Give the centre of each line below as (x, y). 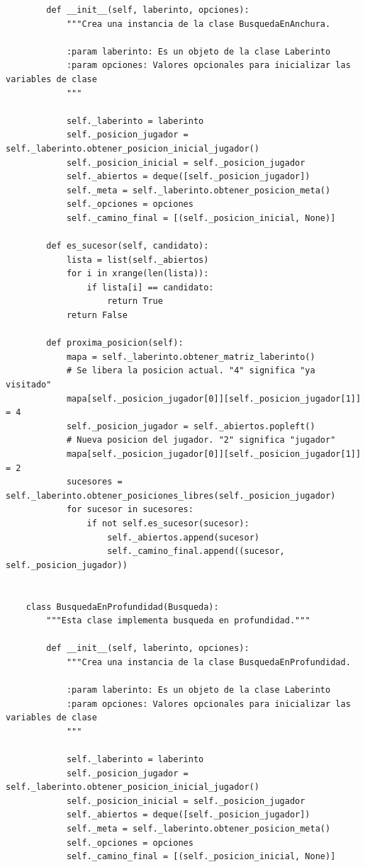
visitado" (29, 385)
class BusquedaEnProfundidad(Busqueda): (122, 607)
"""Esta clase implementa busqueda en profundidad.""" (178, 621)
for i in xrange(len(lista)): (137, 274)
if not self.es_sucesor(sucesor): (168, 523)
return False (97, 316)
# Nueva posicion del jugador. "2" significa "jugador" (201, 440)
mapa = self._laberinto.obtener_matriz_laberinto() (191, 357)
